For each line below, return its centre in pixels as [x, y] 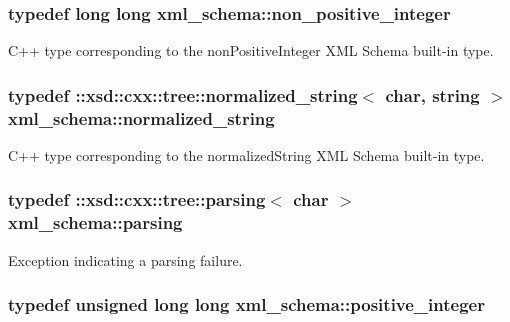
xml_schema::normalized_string [141, 117]
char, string [432, 94]
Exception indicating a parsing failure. [125, 259]
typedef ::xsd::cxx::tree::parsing [137, 199]
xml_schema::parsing [95, 222]
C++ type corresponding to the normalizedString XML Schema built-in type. [246, 154]
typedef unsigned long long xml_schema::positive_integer [246, 304]
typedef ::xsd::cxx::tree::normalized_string [183, 94]
